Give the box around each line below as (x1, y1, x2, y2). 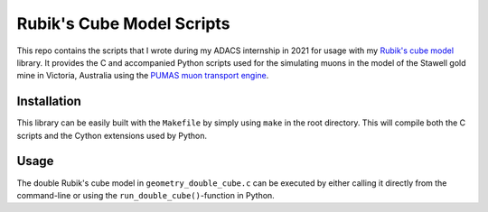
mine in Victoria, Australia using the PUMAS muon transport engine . (16, 70, 269, 81)
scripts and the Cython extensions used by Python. (16, 130, 208, 141)
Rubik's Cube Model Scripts (16, 14, 230, 33)
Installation (16, 94, 81, 109)
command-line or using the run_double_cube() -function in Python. (16, 189, 275, 200)
